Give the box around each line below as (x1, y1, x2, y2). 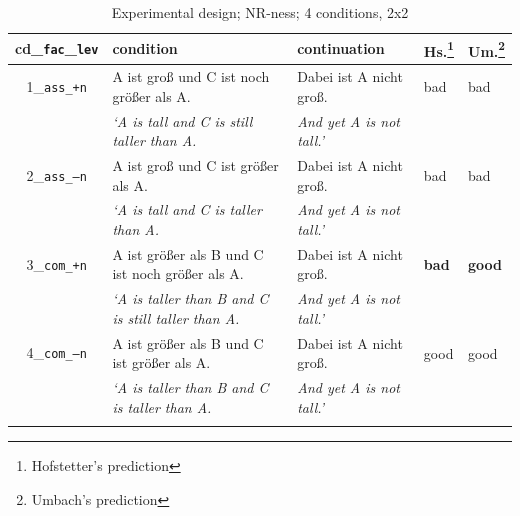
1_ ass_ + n (26, 75, 87, 96)
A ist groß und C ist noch (112, 66, 270, 87)
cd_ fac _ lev (15, 38, 99, 59)
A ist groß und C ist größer (112, 154, 279, 175)
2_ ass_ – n (26, 164, 87, 185)
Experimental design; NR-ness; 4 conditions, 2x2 (111, 2, 409, 22)
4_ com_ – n (26, 342, 87, 363)
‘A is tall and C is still (112, 110, 253, 131)
